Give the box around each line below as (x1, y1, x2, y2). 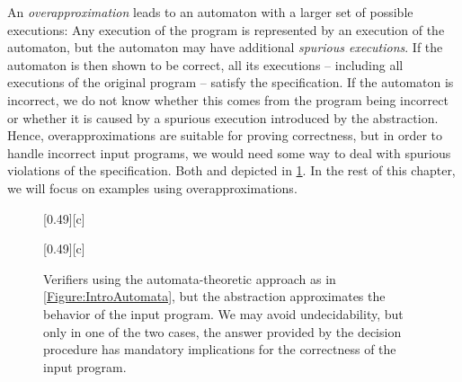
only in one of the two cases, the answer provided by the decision (43, 322, 402, 341)
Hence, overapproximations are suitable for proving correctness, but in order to (7, 126, 443, 145)
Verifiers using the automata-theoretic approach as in (43, 269, 336, 288)
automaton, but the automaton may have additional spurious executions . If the (7, 38, 443, 57)
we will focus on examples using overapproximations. (7, 178, 298, 197)
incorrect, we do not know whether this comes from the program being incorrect (7, 90, 449, 109)
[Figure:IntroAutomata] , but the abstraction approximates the (43, 287, 386, 306)
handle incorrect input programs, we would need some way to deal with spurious (7, 143, 451, 162)
